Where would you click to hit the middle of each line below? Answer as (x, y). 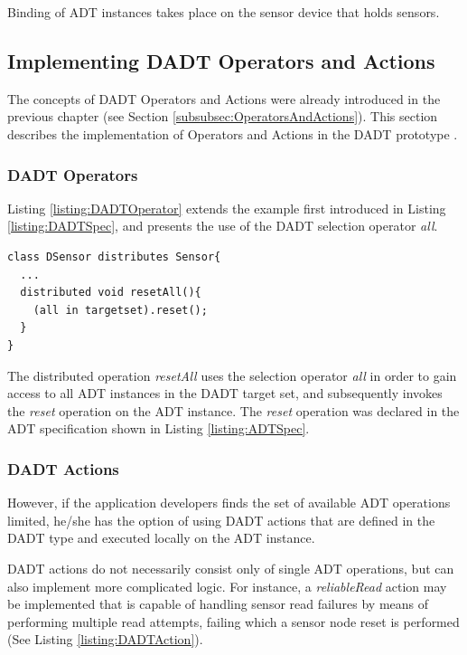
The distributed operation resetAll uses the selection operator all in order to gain (232, 375)
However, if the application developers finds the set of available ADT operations (229, 503)
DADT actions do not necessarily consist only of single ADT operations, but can (231, 568)
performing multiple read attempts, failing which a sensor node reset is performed (233, 621)
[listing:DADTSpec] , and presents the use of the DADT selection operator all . (223, 226)
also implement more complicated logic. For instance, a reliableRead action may (227, 586)
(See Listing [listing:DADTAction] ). (105, 639)
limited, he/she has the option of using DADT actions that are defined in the (221, 520)
